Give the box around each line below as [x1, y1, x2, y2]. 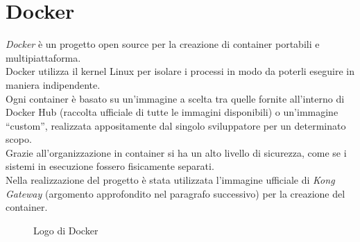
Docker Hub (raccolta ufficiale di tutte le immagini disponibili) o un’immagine [6, 105, 338, 119]
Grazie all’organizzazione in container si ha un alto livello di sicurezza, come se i [6, 145, 347, 159]
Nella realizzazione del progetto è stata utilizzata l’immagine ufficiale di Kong [6, 173, 335, 187]
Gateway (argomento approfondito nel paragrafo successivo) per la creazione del [6, 186, 345, 200]
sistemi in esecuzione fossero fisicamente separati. [6, 159, 214, 173]
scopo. [6, 132, 32, 146]
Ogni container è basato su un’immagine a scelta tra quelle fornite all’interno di [6, 91, 345, 105]
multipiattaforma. [6, 50, 81, 64]
